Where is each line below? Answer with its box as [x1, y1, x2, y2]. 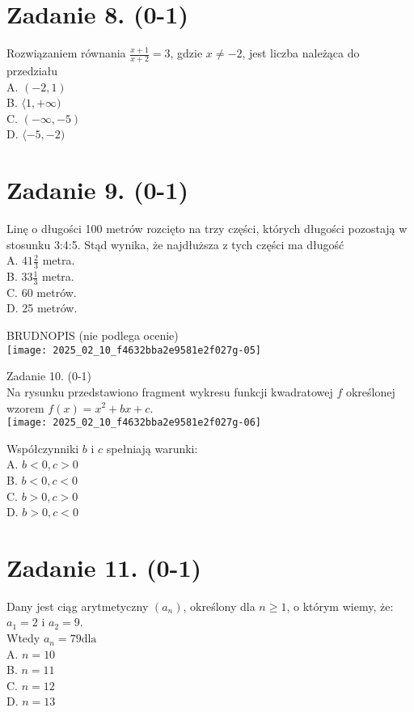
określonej [345, 383, 395, 400]
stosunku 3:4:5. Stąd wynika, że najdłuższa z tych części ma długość [6, 235, 344, 252]
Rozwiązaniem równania [6, 44, 126, 61]
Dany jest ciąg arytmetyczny [6, 597, 149, 614]
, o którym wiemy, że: [286, 597, 394, 614]
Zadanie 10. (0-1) [6, 367, 91, 384]
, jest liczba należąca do [242, 44, 360, 61]
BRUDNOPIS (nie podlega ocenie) [6, 327, 179, 344]
